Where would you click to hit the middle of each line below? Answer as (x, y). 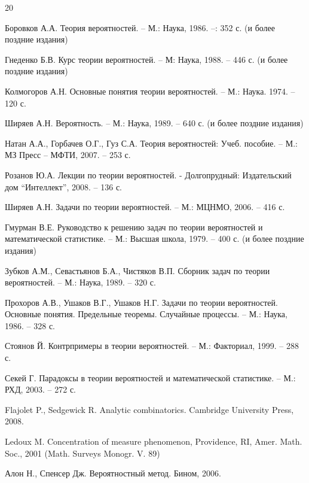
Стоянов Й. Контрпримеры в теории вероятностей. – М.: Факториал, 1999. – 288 (152, 346)
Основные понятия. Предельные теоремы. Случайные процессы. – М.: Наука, (146, 314)
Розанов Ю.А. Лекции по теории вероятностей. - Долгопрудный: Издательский (148, 174)
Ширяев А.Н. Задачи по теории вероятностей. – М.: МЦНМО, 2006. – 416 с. (145, 207)
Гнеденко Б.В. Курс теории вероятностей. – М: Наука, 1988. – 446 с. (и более (146, 59)
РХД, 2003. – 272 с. (40, 389)
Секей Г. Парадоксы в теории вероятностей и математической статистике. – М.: (150, 377)
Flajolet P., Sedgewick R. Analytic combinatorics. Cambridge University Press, (149, 409)
